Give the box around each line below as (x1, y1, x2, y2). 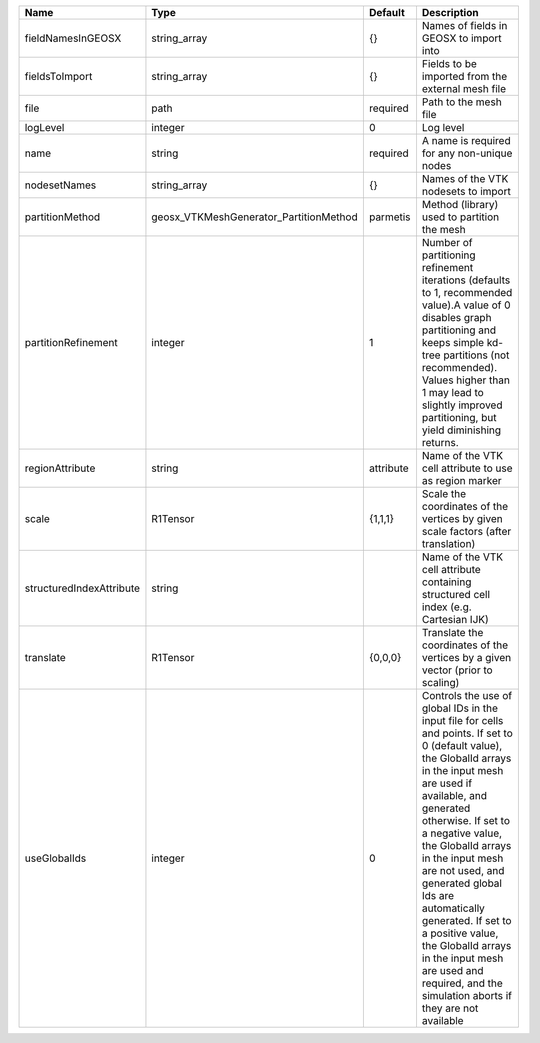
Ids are (421, 889, 455, 902)
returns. (421, 436, 459, 449)
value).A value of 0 (421, 298, 511, 312)
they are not (421, 1001, 479, 1015)
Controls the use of (421, 689, 513, 702)
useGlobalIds (24, 851, 87, 865)
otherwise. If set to (421, 814, 510, 827)
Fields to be (421, 57, 477, 70)
